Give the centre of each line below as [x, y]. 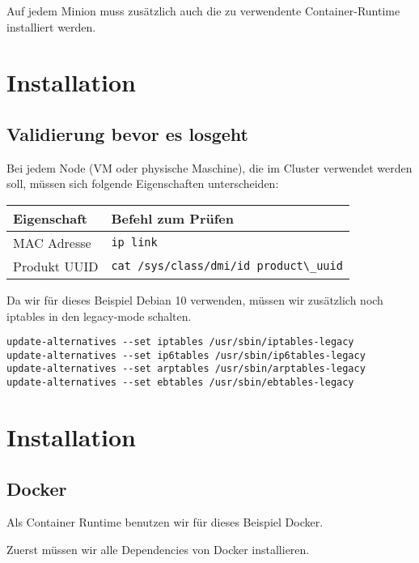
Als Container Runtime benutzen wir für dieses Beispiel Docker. [165, 522]
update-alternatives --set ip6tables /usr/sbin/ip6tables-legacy [186, 355]
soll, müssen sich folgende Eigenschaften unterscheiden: [143, 183]
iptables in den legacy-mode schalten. [99, 316]
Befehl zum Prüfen [172, 218]
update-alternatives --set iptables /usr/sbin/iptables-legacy [180, 342]
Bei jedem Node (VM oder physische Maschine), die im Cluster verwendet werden [209, 167]
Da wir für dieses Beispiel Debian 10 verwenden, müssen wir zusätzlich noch [195, 299]
